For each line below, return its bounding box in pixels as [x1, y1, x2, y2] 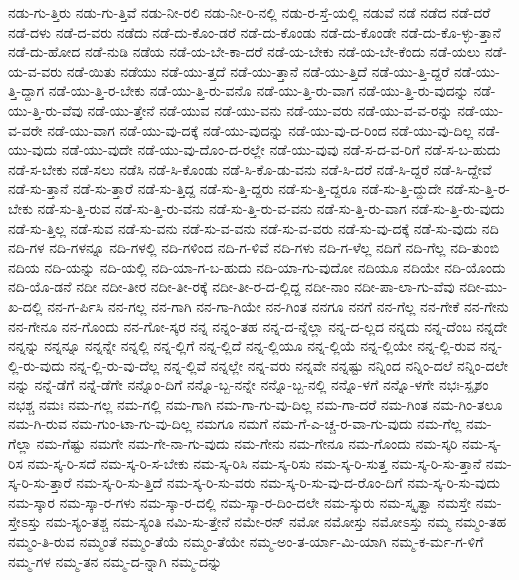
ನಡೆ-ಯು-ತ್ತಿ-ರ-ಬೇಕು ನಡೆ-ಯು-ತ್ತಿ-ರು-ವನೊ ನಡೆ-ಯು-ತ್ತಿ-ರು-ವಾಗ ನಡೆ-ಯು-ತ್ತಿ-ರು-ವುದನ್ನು [48, 80, 469, 101]
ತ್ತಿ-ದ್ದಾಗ [8, 80, 45, 101]
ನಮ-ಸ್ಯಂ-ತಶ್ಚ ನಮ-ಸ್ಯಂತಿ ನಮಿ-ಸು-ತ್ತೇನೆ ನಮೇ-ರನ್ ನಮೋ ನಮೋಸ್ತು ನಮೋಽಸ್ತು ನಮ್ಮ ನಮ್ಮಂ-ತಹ [45, 511, 507, 532]
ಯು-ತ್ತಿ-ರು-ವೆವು [8, 99, 83, 120]
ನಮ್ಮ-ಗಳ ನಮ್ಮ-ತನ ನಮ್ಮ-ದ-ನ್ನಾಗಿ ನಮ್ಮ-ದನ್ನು [8, 550, 223, 571]
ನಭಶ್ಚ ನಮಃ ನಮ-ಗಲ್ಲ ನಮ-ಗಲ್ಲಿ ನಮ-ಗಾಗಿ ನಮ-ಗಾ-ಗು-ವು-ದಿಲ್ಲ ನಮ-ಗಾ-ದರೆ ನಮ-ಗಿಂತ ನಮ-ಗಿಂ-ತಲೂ [8, 393, 503, 414]
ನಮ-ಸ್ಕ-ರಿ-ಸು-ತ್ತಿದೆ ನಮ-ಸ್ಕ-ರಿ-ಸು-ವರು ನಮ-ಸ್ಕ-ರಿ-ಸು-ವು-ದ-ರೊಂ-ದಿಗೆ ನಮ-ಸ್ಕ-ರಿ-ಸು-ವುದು [76, 472, 501, 493]
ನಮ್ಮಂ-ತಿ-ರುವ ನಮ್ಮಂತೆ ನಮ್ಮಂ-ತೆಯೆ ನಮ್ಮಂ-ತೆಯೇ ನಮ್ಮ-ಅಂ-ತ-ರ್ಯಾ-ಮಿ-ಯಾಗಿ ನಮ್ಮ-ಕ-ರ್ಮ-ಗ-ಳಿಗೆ [8, 531, 484, 552]
